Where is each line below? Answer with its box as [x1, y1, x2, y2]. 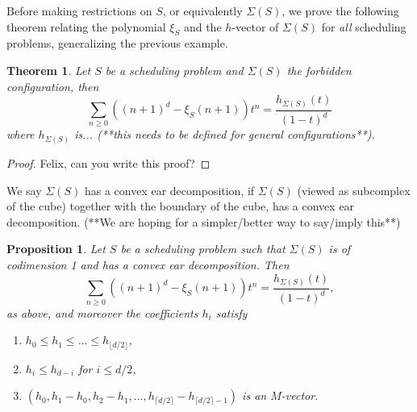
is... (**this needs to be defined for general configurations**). [74, 126, 375, 143]
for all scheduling [321, 18, 407, 35]
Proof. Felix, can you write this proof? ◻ [6, 154, 211, 171]
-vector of [231, 18, 279, 35]
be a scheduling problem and [105, 61, 244, 78]
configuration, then [6, 77, 99, 94]
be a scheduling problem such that [120, 240, 286, 257]
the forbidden [286, 61, 352, 78]
